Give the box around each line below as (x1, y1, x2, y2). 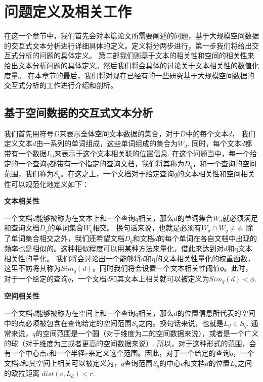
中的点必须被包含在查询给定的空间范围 (4, 317, 131, 328)
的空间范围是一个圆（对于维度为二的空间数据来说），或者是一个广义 (35, 328, 259, 338)
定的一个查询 (4, 158, 47, 168)
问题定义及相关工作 (4, 1, 132, 22)
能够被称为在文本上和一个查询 (36, 212, 136, 223)
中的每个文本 (186, 128, 229, 138)
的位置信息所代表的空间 (177, 307, 255, 318)
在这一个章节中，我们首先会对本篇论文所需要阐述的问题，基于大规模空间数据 (4, 30, 259, 41)
